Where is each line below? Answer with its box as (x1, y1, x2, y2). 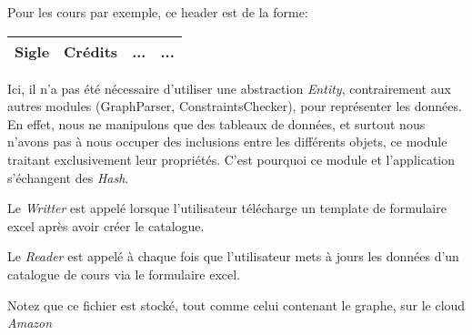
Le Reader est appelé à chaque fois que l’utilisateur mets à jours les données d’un (7, 247, 459, 266)
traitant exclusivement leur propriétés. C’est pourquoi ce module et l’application (7, 149, 455, 168)
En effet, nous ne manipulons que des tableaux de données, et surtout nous (7, 114, 426, 133)
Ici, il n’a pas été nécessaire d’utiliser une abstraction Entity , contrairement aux (7, 78, 451, 97)
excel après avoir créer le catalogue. (7, 216, 205, 235)
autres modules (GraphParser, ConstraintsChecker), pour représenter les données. (7, 96, 462, 116)
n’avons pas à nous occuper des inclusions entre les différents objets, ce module (7, 132, 447, 151)
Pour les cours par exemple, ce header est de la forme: (7, 3, 308, 21)
